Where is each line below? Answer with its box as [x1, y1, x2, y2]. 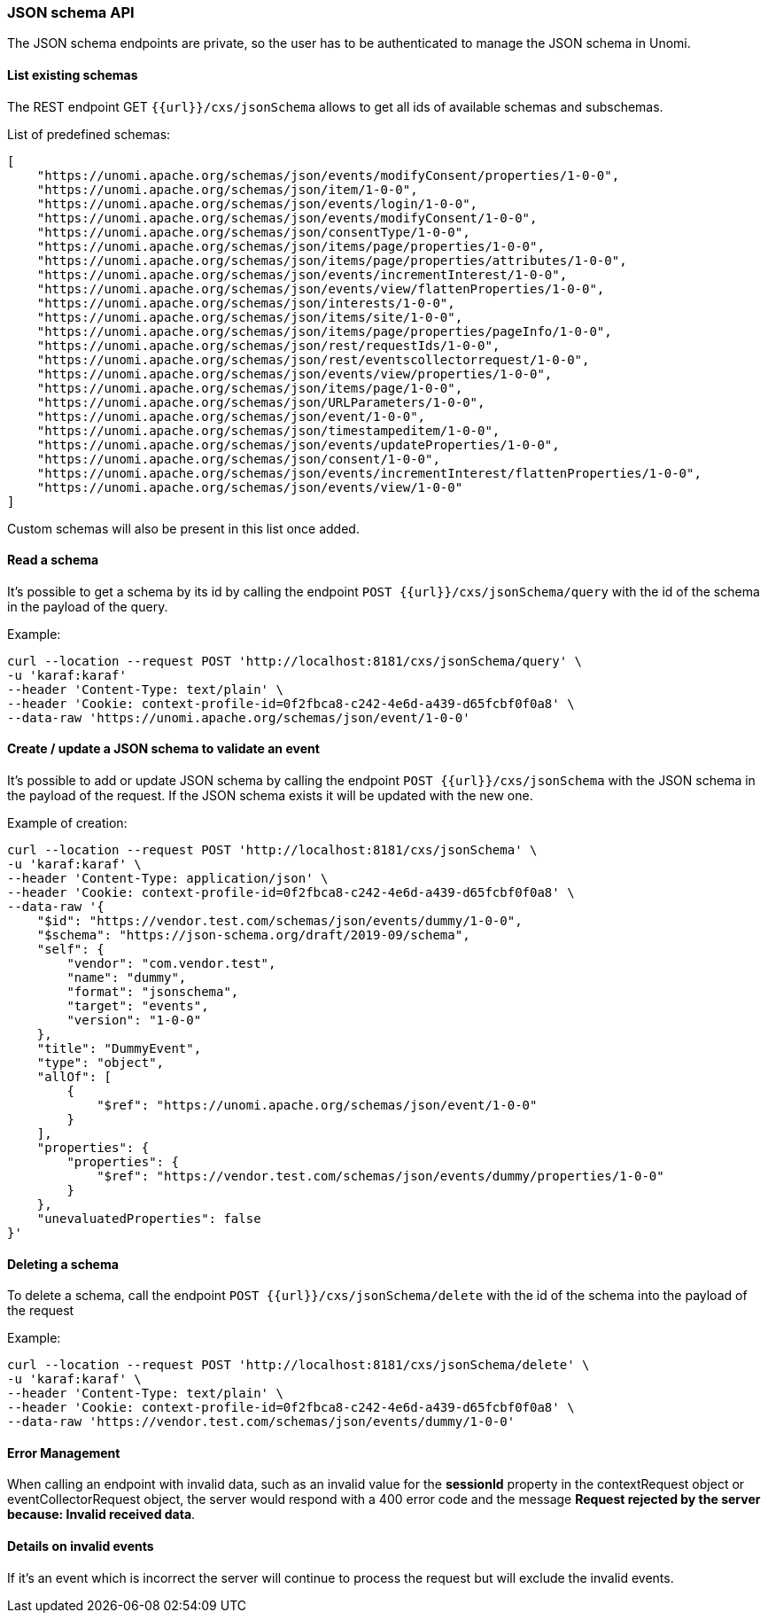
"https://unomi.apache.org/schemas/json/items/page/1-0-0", [36, 380, 463, 395]
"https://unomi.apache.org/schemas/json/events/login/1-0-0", [36, 196, 478, 211]
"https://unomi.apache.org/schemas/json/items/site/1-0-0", [36, 309, 463, 324]
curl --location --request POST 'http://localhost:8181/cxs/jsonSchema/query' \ [7, 653, 583, 668]
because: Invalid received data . [7, 1507, 196, 1523]
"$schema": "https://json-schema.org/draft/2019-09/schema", [36, 928, 470, 943]
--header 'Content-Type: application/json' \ [7, 871, 329, 886]
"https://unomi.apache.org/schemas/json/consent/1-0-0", [36, 451, 440, 466]
